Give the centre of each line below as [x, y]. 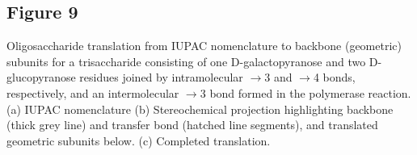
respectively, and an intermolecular [93, 92]
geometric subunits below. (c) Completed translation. [139, 140]
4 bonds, [334, 77]
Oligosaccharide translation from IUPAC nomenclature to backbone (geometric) [204, 46]
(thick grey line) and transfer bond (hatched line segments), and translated [192, 125]
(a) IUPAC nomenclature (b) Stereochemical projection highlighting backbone [200, 109]
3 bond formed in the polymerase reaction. [305, 92]
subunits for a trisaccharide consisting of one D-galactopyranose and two [186, 61]
